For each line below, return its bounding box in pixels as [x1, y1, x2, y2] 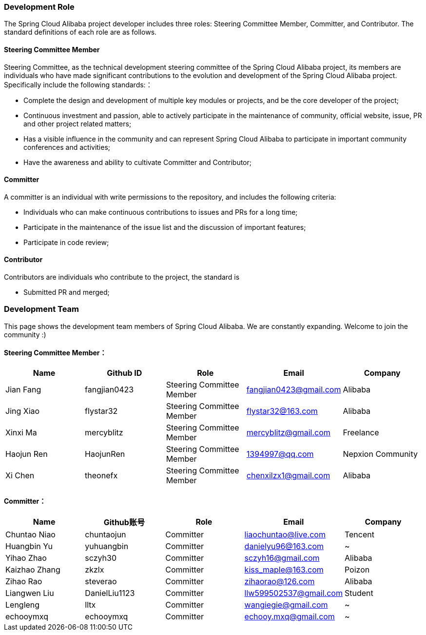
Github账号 [103, 517, 145, 528]
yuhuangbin [85, 541, 129, 552]
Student [344, 588, 373, 598]
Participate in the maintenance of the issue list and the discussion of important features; [23, 223, 306, 231]
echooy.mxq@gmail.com [244, 612, 335, 622]
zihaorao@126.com [244, 576, 315, 587]
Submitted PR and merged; [23, 288, 110, 297]
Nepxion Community [343, 449, 418, 459]
